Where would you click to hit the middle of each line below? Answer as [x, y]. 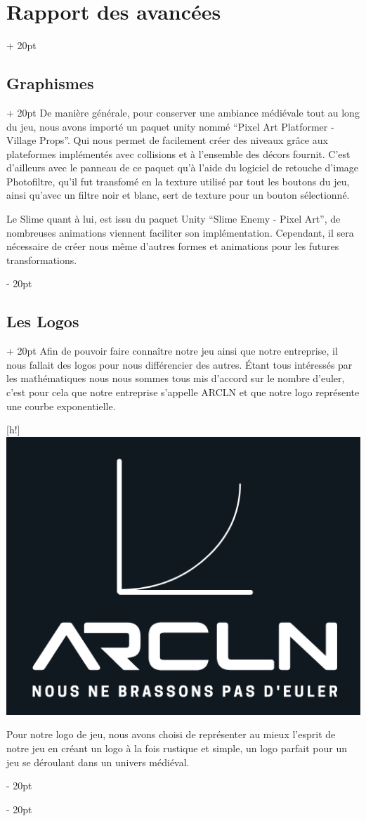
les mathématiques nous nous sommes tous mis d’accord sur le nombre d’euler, [176, 378]
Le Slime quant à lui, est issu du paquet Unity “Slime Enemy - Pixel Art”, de [174, 219]
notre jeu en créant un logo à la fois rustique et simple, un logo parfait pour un [177, 748]
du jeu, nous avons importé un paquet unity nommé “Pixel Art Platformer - [170, 126]
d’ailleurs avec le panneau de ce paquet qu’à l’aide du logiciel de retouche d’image [183, 168]
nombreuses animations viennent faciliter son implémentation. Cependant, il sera [180, 232]
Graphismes [50, 83]
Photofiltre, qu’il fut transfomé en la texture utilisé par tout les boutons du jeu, [178, 181]
